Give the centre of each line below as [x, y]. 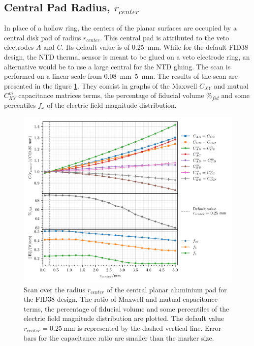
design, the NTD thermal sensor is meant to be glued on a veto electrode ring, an [127, 56]
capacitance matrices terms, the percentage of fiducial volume [111, 95]
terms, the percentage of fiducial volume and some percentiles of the [127, 308]
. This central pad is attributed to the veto [165, 37]
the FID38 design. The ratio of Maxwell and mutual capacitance [121, 299]
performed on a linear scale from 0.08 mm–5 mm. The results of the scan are [121, 76]
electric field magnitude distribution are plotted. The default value [124, 318]
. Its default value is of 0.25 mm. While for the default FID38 [155, 47]
